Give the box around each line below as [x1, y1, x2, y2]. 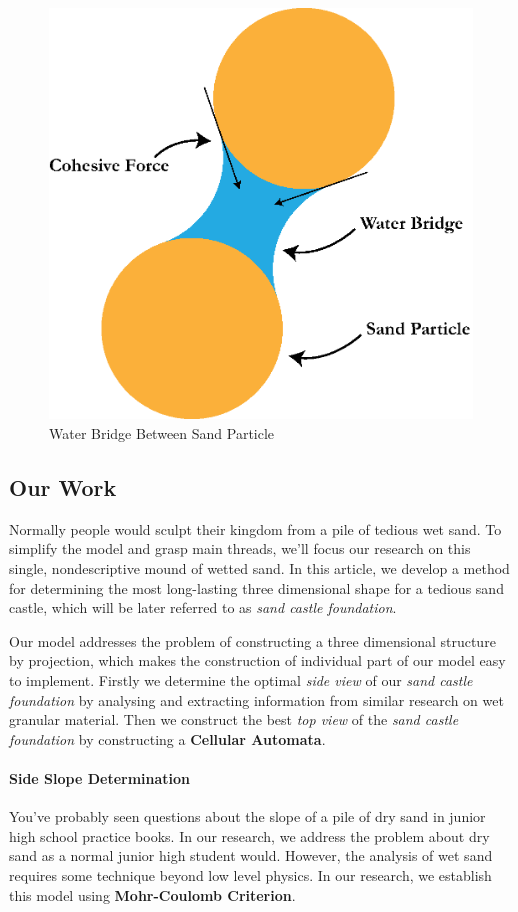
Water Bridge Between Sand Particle [49, 423, 275, 443]
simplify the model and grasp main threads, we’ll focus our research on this [9, 538, 471, 559]
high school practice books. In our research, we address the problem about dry [9, 825, 490, 846]
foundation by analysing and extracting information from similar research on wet [9, 689, 504, 710]
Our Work [9, 471, 117, 502]
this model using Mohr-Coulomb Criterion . [9, 884, 296, 905]
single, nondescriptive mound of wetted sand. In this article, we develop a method [9, 557, 510, 578]
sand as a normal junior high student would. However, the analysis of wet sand [9, 845, 493, 866]
